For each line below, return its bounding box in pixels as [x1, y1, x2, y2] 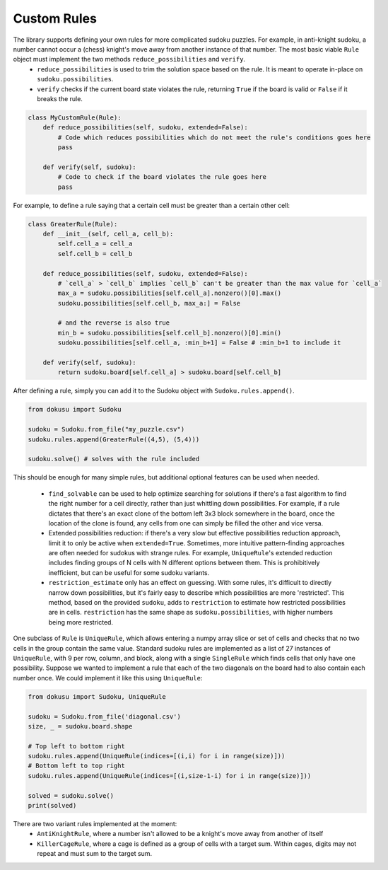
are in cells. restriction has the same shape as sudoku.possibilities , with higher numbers [48, 608, 334, 617]
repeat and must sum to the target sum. [37, 849, 152, 858]
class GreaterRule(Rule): [28, 220, 118, 228]
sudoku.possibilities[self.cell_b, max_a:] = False [57, 299, 241, 307]
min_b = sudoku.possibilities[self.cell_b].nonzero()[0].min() [57, 329, 282, 337]
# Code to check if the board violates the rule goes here [57, 173, 267, 181]
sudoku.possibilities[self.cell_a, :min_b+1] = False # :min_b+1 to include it [57, 339, 341, 347]
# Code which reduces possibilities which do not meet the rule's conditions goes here [57, 133, 371, 141]
